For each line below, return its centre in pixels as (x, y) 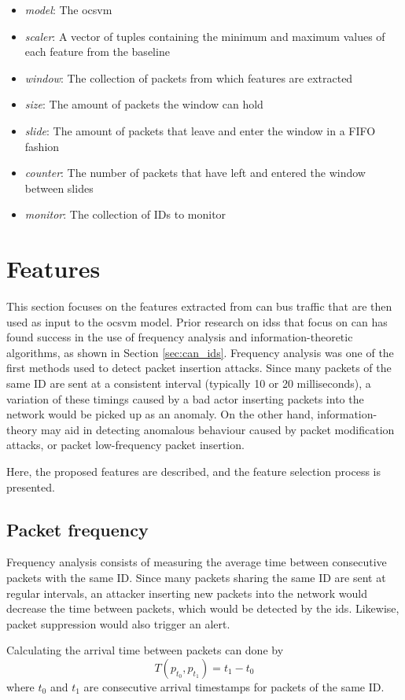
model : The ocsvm (68, 9)
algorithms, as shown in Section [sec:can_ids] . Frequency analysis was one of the (200, 352)
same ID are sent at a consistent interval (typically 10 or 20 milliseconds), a (189, 383)
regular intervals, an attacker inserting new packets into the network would (187, 593)
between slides (59, 188)
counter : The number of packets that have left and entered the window (195, 173)
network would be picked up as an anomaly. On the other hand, (160, 414)
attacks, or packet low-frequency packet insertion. (125, 445)
